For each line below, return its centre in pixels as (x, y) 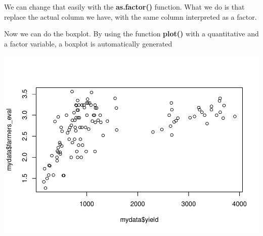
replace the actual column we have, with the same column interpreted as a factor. (130, 16)
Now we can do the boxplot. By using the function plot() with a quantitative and (131, 34)
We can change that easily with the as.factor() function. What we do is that (124, 7)
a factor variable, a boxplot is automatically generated (88, 43)
